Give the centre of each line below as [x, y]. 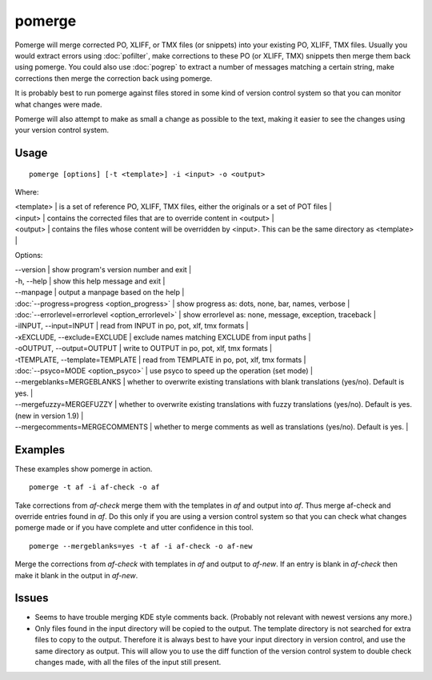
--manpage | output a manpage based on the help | [100, 292]
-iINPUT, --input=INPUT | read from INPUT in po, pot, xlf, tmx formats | [132, 326]
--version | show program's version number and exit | [103, 270]
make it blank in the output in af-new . [76, 575]
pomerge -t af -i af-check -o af [94, 487]
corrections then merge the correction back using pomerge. [114, 78]
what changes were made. [58, 104]
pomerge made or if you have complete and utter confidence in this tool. [134, 528]
